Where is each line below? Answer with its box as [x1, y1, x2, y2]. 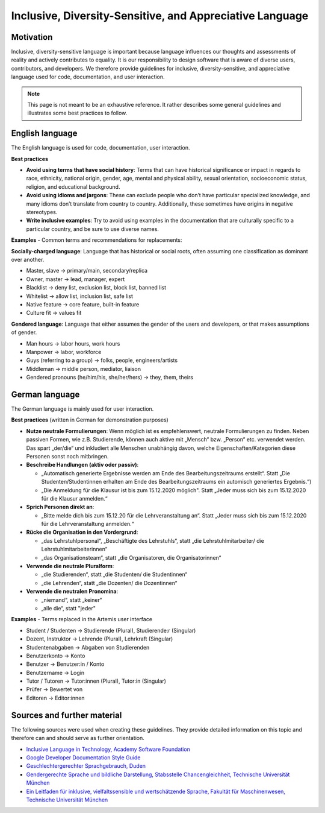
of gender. [11, 329, 37, 336]
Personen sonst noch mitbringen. [26, 452, 109, 460]
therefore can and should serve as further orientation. [11, 735, 144, 742]
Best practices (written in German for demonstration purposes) [11, 416, 169, 423]
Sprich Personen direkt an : [26, 504, 94, 511]
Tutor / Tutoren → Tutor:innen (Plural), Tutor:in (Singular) [26, 677, 167, 685]
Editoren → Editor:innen [26, 694, 85, 701]
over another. [11, 256, 45, 263]
